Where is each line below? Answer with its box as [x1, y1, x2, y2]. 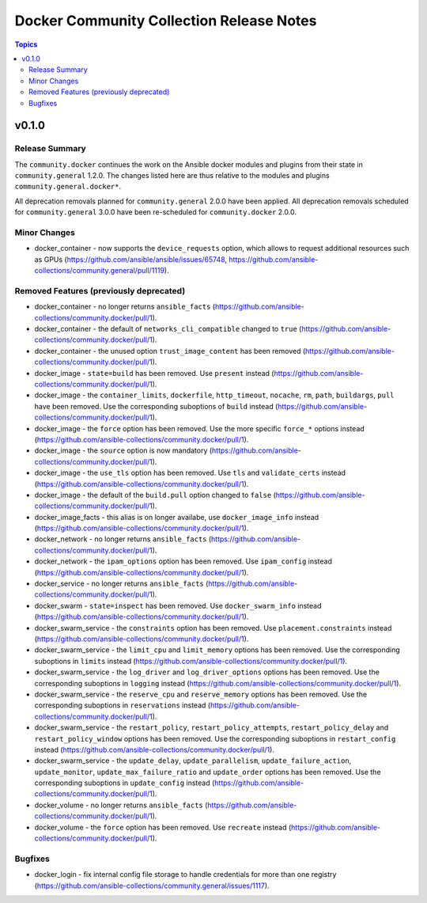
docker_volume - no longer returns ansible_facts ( [34, 800, 208, 810]
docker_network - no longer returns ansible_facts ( [34, 534, 212, 544]
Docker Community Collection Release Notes [14, 12, 317, 29]
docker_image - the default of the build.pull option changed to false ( [34, 490, 277, 499]
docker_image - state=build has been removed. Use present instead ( [34, 368, 274, 378]
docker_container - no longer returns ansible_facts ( [34, 302, 216, 312]
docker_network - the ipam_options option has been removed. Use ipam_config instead [34, 556, 332, 566]
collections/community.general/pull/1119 [34, 266, 165, 275]
